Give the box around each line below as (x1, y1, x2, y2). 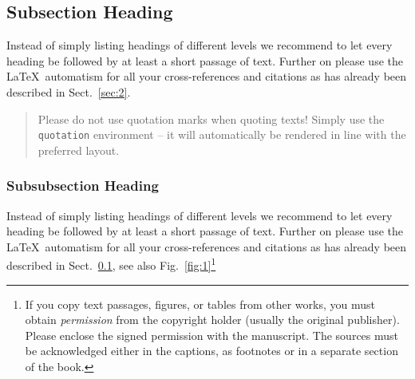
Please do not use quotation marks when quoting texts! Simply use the (38, 110, 385, 127)
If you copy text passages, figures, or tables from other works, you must (25, 295, 375, 312)
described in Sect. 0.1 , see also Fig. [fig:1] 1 (6, 255, 216, 274)
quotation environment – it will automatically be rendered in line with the (38, 126, 406, 143)
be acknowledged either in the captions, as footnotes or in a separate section (25, 342, 398, 359)
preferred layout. (38, 141, 120, 158)
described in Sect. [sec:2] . (6, 83, 131, 100)
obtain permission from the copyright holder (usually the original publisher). (25, 311, 400, 328)
